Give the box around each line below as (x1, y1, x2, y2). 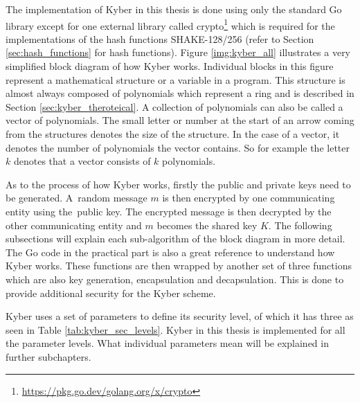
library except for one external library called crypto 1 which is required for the (6, 16, 335, 33)
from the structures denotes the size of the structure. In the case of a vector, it (6, 127, 340, 141)
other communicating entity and (6, 217, 142, 232)
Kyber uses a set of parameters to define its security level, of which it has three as (6, 309, 354, 323)
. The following (268, 217, 332, 232)
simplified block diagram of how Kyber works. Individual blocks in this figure (6, 59, 334, 73)
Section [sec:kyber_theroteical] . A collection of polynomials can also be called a (6, 99, 343, 114)
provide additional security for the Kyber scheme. (6, 285, 216, 300)
